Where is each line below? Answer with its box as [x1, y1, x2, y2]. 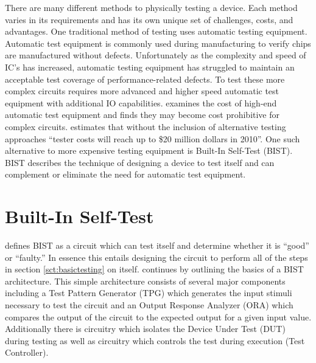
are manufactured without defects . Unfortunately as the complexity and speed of [5, 49, 306, 61]
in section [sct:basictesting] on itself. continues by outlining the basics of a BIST [5, 263, 304, 275]
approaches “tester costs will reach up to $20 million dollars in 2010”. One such [5, 132, 300, 145]
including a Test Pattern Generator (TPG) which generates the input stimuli [5, 286, 292, 299]
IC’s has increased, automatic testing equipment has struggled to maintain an [5, 60, 295, 73]
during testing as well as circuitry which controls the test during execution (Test [5, 334, 305, 347]
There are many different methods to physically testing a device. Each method [5, 1, 298, 13]
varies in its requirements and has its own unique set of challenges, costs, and [5, 13, 293, 26]
